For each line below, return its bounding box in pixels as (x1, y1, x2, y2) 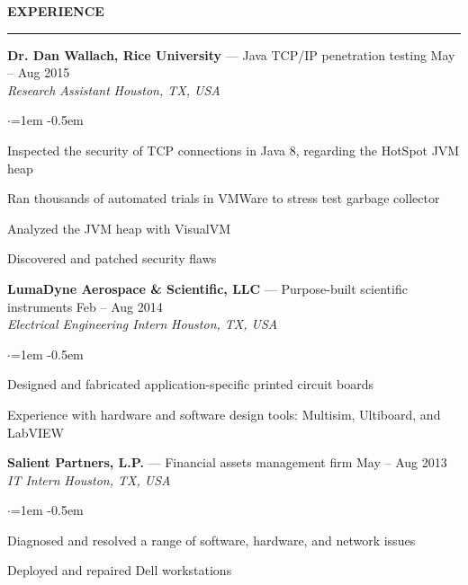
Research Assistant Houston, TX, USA (7, 80, 220, 99)
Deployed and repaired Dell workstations (7, 561, 232, 580)
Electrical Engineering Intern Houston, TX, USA (7, 315, 278, 333)
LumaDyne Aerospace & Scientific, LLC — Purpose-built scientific (7, 279, 408, 297)
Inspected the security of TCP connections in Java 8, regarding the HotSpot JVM (7, 140, 460, 159)
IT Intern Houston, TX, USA (7, 470, 171, 489)
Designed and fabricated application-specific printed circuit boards (7, 375, 374, 394)
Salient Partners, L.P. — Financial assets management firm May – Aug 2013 (7, 453, 447, 472)
